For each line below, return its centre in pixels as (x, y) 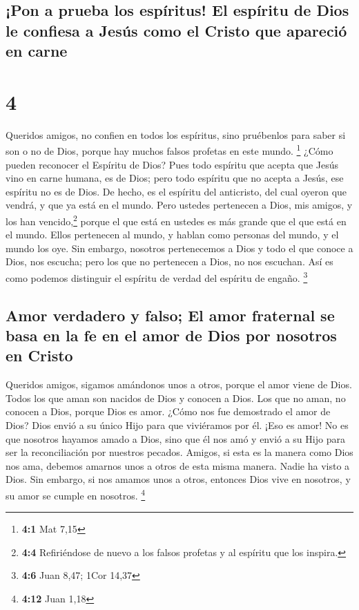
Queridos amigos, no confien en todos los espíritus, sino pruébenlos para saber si (176, 134)
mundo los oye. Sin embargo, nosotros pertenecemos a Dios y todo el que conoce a (179, 248)
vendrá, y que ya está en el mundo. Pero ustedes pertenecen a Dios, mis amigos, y (179, 205)
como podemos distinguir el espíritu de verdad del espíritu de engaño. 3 (157, 276)
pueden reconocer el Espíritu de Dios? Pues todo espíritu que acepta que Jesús (172, 164)
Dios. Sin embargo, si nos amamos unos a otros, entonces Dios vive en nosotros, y (178, 479)
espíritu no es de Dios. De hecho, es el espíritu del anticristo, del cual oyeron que (176, 191)
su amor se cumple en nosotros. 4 (76, 494)
